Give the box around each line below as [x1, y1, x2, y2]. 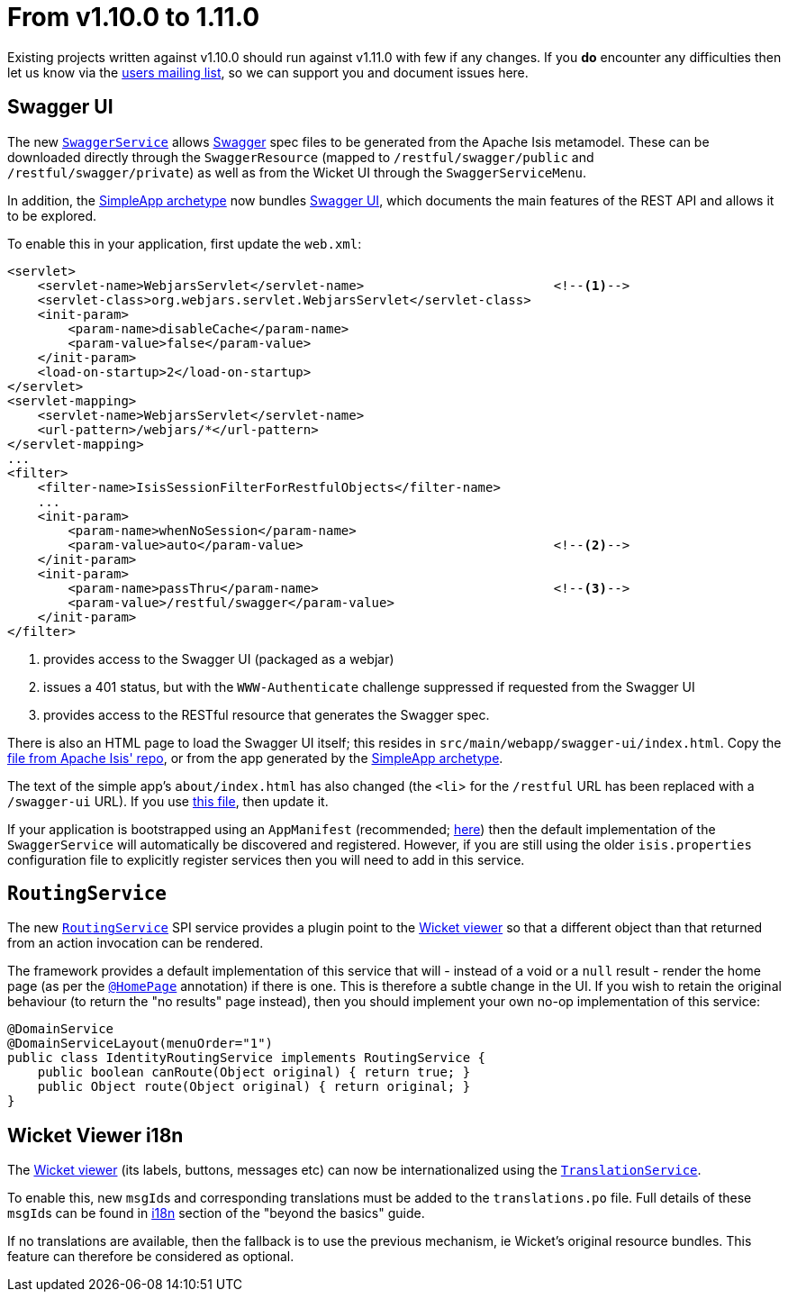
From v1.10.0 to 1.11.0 [7, 2, 260, 32]
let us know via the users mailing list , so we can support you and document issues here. [7, 64, 529, 80]
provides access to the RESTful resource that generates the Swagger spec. [43, 706, 490, 722]
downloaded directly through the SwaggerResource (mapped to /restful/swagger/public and [7, 149, 594, 165]
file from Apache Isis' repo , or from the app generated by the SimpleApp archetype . [7, 749, 503, 766]
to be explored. [7, 207, 97, 223]
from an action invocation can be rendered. [7, 935, 264, 951]
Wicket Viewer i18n [7, 1123, 184, 1147]
